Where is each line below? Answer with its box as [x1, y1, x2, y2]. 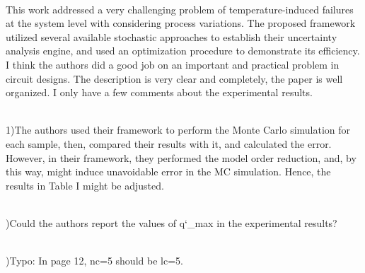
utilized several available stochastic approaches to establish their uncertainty [6, 29, 337, 44]
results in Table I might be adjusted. [6, 178, 164, 192]
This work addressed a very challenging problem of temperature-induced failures [6, 1, 354, 16]
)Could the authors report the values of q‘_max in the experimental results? [6, 215, 337, 230]
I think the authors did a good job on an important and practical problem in [6, 57, 340, 71]
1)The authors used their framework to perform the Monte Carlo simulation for [6, 122, 351, 137]
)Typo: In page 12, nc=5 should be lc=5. [6, 253, 183, 268]
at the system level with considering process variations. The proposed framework [6, 16, 356, 30]
